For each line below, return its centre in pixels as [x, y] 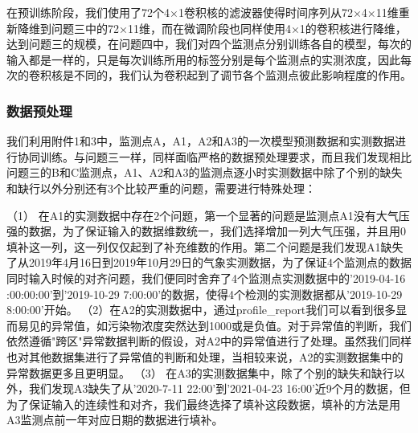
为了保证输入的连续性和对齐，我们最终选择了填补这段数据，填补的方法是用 [203, 404]
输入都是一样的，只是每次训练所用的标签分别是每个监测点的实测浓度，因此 [203, 59]
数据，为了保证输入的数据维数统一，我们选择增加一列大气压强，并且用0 [217, 231]
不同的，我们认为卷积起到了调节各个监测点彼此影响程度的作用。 [242, 75]
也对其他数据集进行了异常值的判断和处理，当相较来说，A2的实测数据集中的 [205, 356]
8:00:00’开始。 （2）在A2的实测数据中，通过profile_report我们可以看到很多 [201, 310]
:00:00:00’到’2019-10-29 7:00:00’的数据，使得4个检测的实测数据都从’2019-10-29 [205, 294]
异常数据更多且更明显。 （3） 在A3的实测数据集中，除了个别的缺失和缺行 [200, 372]
